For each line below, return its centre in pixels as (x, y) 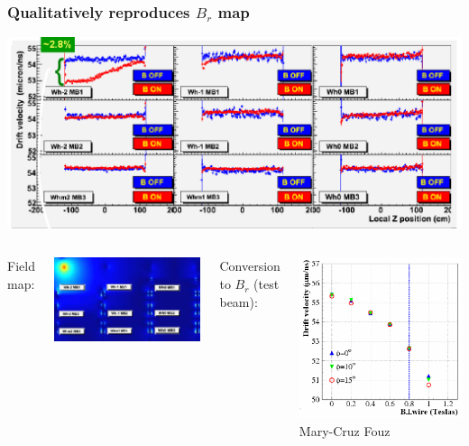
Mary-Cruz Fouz (345, 430)
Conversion (250, 266)
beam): (239, 301)
